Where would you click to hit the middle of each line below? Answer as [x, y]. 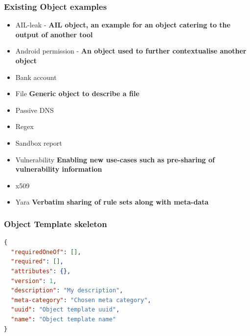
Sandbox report [39, 142]
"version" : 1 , [34, 281]
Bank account [36, 77]
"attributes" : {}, [41, 271]
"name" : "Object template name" [64, 319]
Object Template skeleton [56, 223]
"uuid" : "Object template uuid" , [65, 310]
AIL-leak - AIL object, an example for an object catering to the [123, 25]
